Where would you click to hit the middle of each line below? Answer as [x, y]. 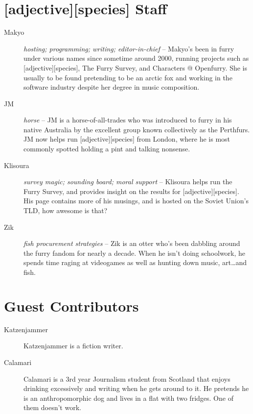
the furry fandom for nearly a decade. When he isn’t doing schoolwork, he [135, 253]
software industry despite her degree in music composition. [112, 87]
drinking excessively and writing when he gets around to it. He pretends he [136, 388]
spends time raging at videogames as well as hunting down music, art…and [135, 262]
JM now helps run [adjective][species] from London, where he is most [127, 139]
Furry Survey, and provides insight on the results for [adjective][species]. [131, 191]
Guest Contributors [71, 305]
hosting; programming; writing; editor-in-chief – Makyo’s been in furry [129, 48]
